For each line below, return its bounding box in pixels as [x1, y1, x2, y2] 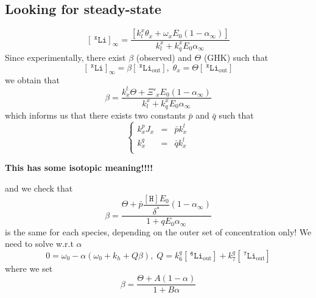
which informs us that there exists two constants [5, 109, 186, 122]
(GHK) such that [203, 51, 269, 64]
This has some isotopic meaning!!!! [5, 161, 153, 174]
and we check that [5, 182, 73, 195]
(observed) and [136, 51, 192, 64]
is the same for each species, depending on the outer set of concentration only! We [5, 225, 312, 238]
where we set [5, 262, 53, 274]
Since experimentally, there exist [5, 51, 126, 64]
